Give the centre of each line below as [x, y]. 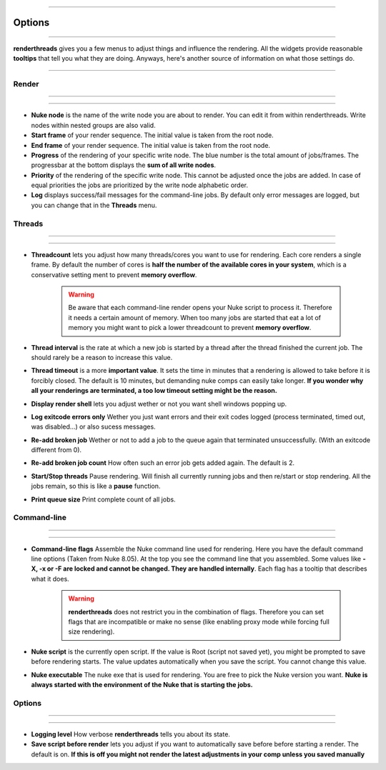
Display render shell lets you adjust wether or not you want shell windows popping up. [159, 404]
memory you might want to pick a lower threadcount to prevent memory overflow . [190, 328]
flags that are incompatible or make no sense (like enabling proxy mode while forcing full [199, 621]
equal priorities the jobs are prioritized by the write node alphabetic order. [139, 185]
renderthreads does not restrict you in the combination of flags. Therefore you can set [196, 611]
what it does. [50, 579]
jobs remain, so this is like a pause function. [96, 486]
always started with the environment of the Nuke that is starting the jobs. [142, 684]
